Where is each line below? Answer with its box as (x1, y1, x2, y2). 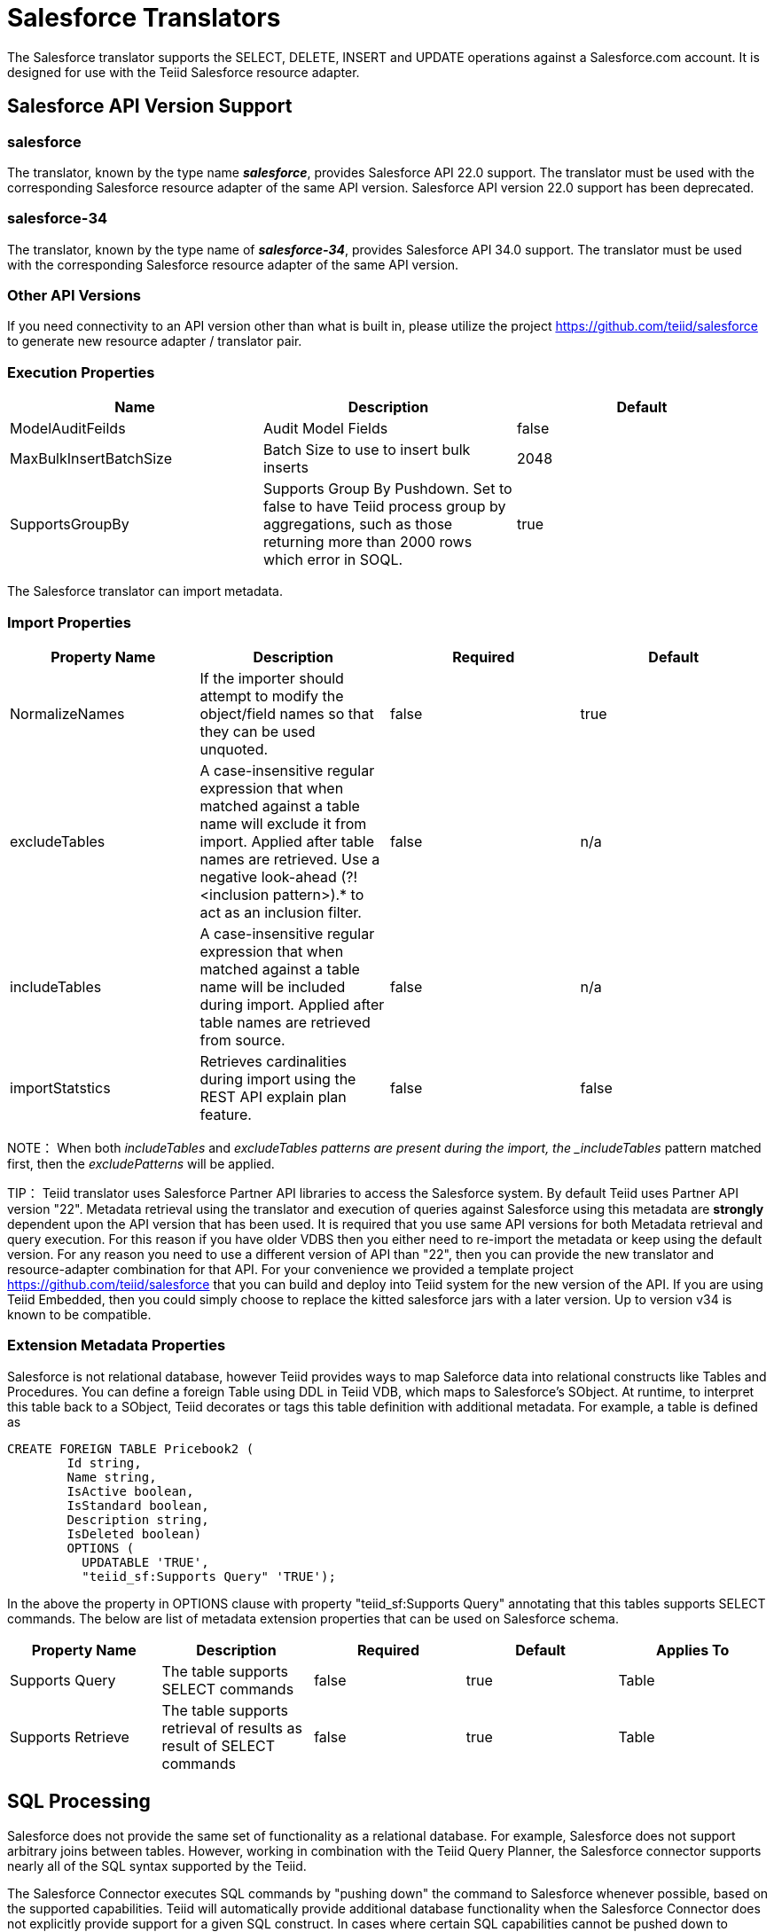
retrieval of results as (161, 1718, 302, 1737)
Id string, (66, 1455, 142, 1470)
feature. (199, 1105, 252, 1123)
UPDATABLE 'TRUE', (82, 1554, 209, 1569)
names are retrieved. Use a (199, 849, 380, 868)
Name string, (66, 1469, 157, 1484)
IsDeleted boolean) (66, 1526, 202, 1541)
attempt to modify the (199, 686, 344, 705)
